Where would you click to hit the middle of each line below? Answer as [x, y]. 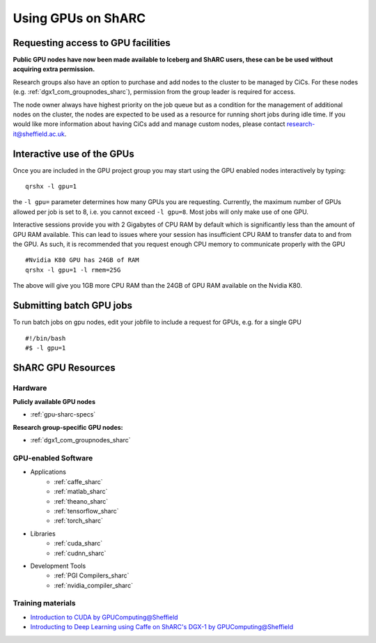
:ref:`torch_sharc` [79, 521]
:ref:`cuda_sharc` [78, 543]
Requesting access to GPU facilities [92, 43]
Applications [48, 472]
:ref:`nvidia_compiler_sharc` [94, 585]
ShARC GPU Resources [64, 367]
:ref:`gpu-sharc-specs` [63, 415]
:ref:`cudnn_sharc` [80, 553]
